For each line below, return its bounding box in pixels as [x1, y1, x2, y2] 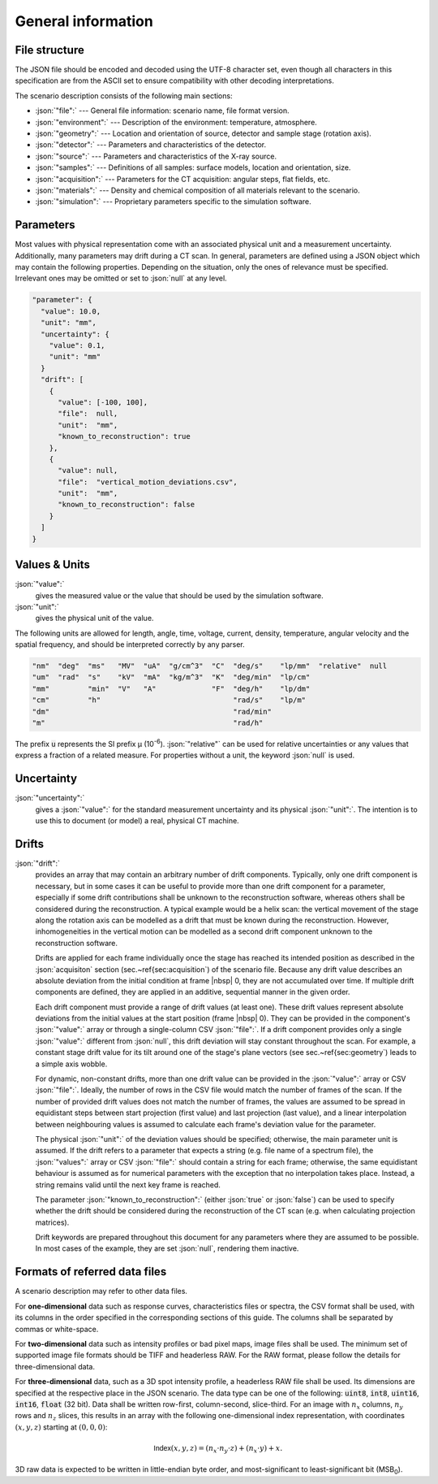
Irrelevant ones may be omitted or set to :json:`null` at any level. [15, 273, 227, 284]
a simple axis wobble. [35, 1059, 108, 1069]
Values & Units [15, 558, 91, 572]
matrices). [35, 1217, 70, 1227]
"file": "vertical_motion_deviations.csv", [58, 477, 238, 487]
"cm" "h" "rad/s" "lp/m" [32, 696, 307, 705]
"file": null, [58, 409, 118, 419]
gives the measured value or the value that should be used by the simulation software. [35, 590, 324, 601]
